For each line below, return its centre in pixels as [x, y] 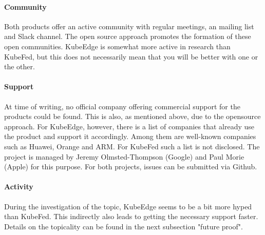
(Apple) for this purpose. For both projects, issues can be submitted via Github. [131, 167]
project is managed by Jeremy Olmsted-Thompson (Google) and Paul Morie [124, 156]
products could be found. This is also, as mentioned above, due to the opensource [132, 116]
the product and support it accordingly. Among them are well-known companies [130, 136]
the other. [20, 66]
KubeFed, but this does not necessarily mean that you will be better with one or [131, 56]
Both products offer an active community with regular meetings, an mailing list [129, 26]
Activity [19, 187]
